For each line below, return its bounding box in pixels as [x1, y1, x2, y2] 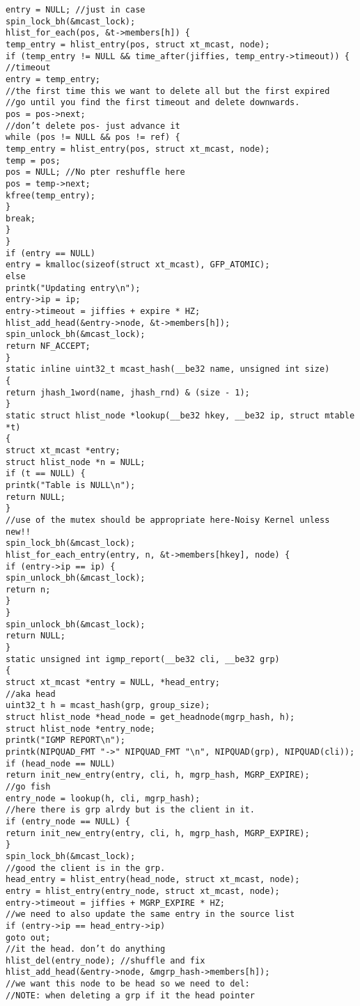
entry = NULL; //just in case [6, 5, 146, 15]
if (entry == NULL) [6, 248, 95, 258]
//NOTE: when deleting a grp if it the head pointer [6, 990, 255, 1000]
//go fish [6, 781, 51, 792]
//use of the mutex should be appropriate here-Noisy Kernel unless [6, 514, 330, 525]
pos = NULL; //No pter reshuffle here [6, 167, 185, 178]
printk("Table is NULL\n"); [6, 480, 136, 490]
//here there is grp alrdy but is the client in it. [6, 805, 255, 815]
